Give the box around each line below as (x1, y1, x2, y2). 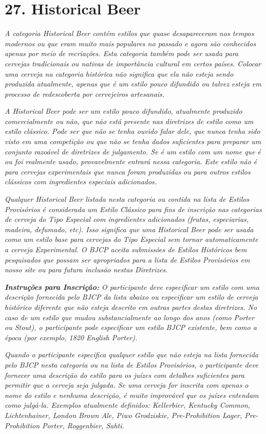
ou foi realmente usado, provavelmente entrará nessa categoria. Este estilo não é (5, 156, 257, 167)
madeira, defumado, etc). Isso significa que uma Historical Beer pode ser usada (5, 223, 254, 234)
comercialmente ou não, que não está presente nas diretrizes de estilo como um (5, 115, 254, 126)
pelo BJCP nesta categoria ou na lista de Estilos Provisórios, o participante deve (5, 359, 259, 370)
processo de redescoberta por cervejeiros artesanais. (5, 88, 165, 99)
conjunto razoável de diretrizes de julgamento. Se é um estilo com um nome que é (5, 146, 261, 157)
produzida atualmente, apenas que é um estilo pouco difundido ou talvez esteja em (5, 78, 261, 89)
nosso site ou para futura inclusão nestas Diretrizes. (5, 264, 168, 275)
